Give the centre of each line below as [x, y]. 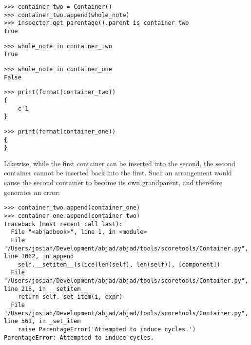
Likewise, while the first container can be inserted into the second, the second [120, 163]
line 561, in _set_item [42, 321]
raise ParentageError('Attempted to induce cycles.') [107, 330]
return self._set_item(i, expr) [70, 297]
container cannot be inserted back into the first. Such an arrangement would [118, 173]
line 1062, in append [39, 257]
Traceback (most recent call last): [63, 224]
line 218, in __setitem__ [46, 289]
